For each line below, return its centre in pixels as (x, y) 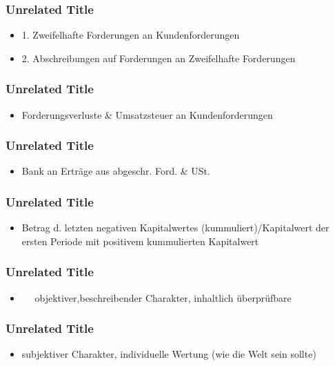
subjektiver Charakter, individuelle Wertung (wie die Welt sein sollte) (169, 354)
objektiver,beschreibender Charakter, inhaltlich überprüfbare (163, 297)
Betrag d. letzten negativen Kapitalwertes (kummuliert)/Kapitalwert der (175, 228)
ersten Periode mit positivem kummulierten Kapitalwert (140, 241)
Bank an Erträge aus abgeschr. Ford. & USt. (116, 171)
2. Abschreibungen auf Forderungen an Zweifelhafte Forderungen (159, 58)
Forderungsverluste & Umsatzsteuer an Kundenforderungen (147, 114)
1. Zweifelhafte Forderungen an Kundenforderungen (131, 35)
